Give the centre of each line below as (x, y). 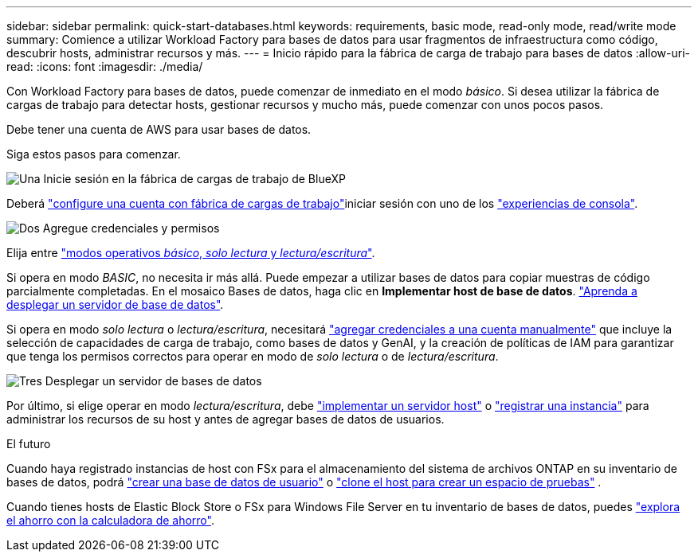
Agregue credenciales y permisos (131, 228)
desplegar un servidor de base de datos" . (115, 304)
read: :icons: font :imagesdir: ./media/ (105, 66)
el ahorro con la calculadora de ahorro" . (110, 520)
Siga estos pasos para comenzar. (94, 154)
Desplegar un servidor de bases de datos (153, 381)
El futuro (29, 444)
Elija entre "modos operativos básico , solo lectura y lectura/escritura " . (191, 253)
